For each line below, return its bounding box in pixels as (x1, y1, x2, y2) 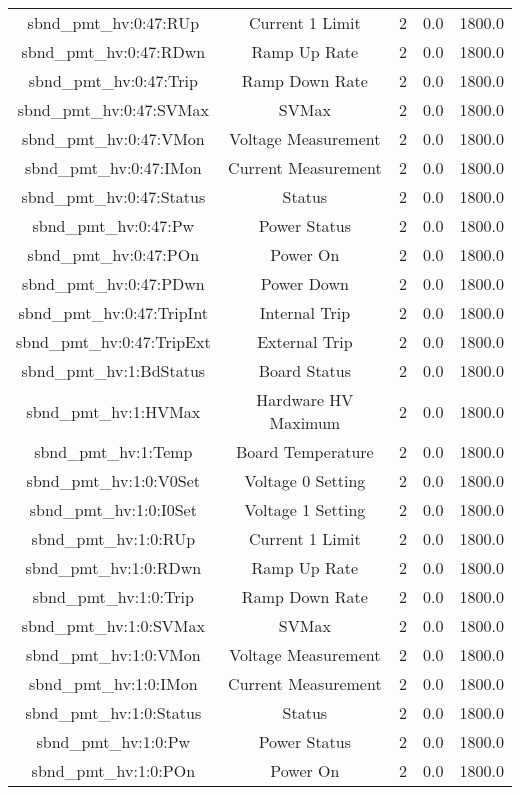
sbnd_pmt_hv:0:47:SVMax (17, 98, 209, 121)
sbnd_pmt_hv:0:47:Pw (32, 214, 195, 237)
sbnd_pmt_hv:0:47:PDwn (21, 272, 205, 295)
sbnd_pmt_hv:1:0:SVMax (21, 614, 205, 637)
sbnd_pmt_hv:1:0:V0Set (26, 469, 201, 492)
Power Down (260, 272, 349, 295)
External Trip (257, 330, 353, 353)
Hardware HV (256, 388, 354, 411)
